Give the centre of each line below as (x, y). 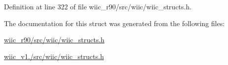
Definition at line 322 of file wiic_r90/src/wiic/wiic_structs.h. (98, 6)
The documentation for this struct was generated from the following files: (114, 23)
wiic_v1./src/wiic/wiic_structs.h (54, 56)
